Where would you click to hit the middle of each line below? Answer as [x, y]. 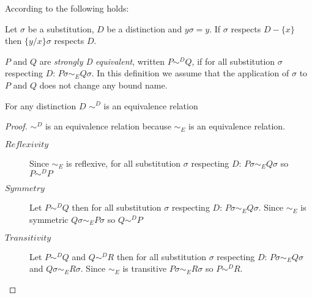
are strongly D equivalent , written [102, 61]
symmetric [49, 220]
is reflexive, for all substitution [124, 163]
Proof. [16, 126]
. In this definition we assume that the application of [190, 73]
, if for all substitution [233, 61]
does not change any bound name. [103, 85]
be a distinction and [144, 28]
